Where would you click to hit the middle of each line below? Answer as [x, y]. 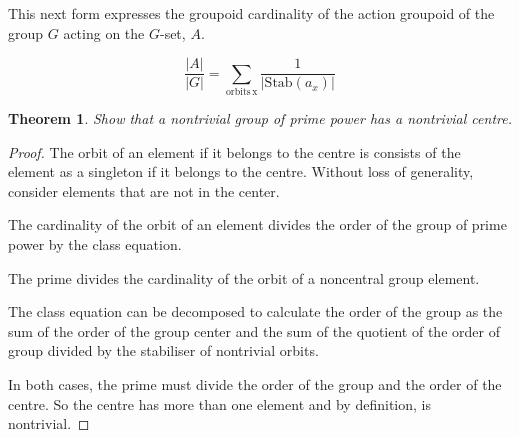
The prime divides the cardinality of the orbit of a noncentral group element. [244, 277]
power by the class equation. [95, 243]
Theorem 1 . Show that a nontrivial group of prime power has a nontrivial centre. [260, 117]
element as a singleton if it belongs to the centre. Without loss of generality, [241, 171]
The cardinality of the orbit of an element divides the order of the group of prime [257, 224]
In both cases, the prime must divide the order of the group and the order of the [255, 383]
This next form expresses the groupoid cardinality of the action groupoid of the [251, 13]
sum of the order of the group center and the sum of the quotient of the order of [254, 330]
